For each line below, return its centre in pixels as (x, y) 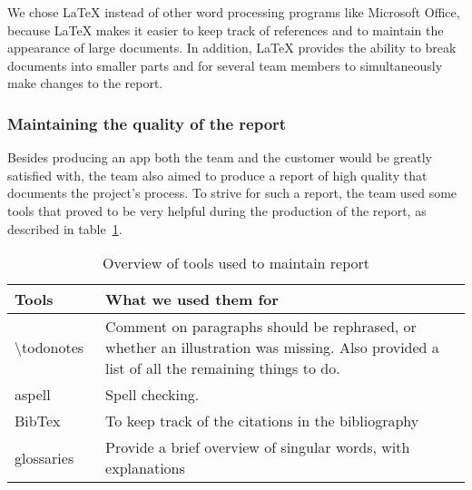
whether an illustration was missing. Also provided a (272, 348)
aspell (33, 395)
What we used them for (192, 299)
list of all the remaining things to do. (223, 368)
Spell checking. (152, 395)
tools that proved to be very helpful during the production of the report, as (217, 210)
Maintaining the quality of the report (147, 123)
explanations (145, 468)
